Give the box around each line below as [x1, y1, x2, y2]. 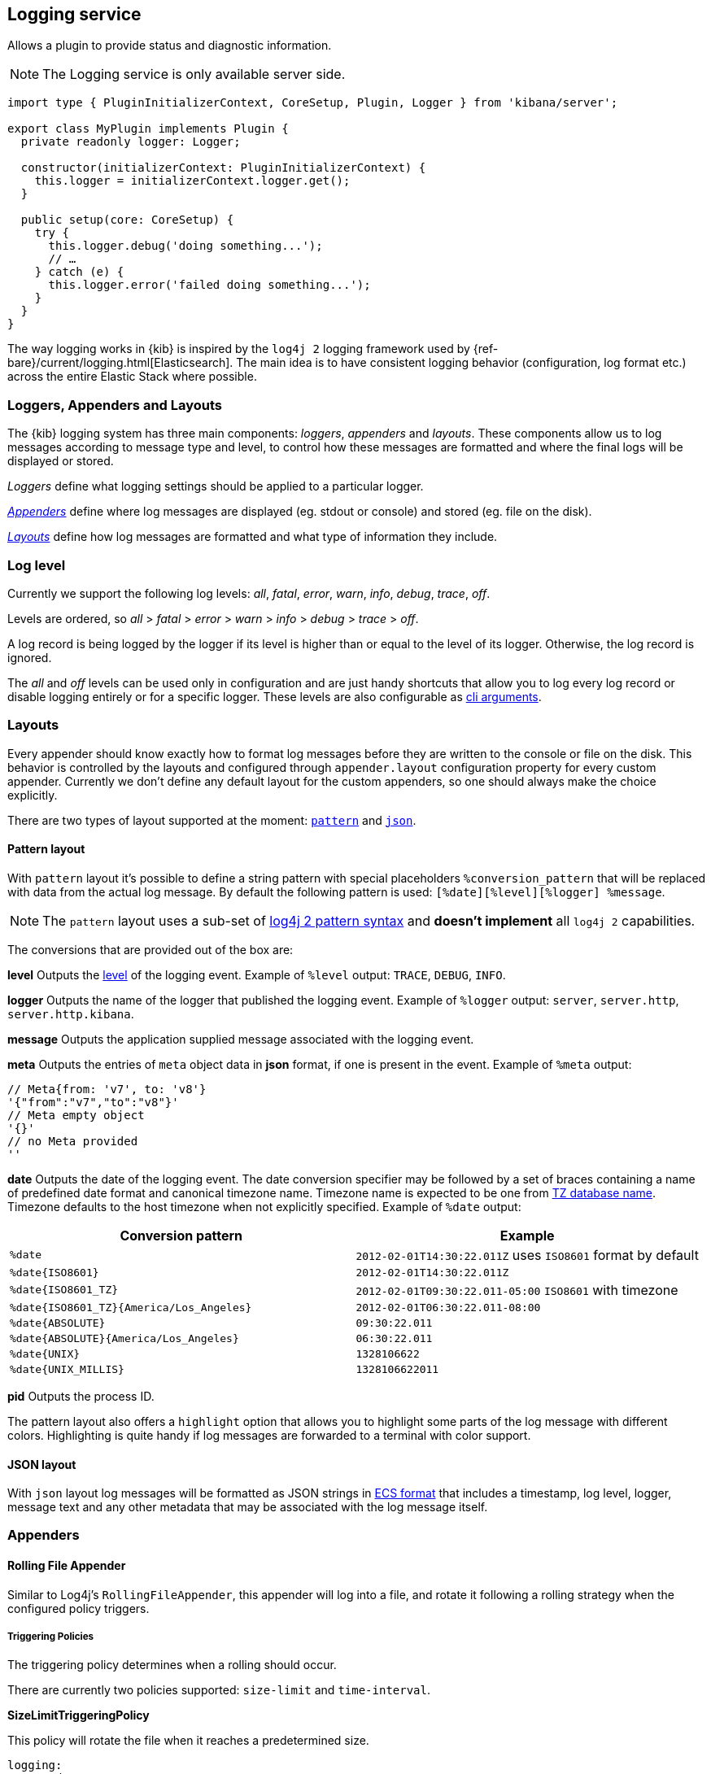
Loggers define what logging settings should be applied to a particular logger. [7, 479, 424, 494]
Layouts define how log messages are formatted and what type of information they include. [7, 530, 498, 544]
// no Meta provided [7, 1134, 138, 1148]
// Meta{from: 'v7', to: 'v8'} [7, 1082, 207, 1096]
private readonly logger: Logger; [20, 135, 241, 149]
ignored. [7, 650, 52, 665]
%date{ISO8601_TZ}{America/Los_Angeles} [10, 1301, 252, 1314]
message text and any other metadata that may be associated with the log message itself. [7, 1500, 488, 1515]
